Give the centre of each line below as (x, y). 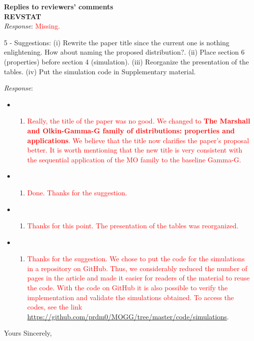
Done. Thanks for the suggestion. (77, 192)
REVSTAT (23, 16)
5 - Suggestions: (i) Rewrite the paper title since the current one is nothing (117, 42)
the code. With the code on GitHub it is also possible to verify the (127, 288)
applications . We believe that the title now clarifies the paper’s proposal (138, 140)
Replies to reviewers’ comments (59, 6)
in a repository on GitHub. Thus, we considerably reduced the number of (137, 268)
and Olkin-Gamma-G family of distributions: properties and (131, 130)
